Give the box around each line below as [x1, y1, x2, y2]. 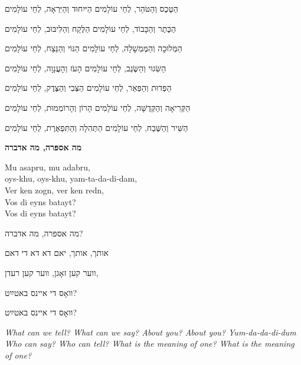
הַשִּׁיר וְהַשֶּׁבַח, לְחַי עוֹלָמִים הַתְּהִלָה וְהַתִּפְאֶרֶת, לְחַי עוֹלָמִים [5, 121, 188, 133]
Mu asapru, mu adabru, [5, 160, 90, 173]
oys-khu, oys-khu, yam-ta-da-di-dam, [5, 172, 138, 185]
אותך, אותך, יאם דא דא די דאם [5, 246, 109, 259]
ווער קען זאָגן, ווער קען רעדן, [5, 266, 99, 278]
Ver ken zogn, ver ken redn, [5, 183, 104, 196]
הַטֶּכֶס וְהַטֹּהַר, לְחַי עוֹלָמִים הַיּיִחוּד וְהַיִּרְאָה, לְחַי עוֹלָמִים [5, 2, 178, 14]
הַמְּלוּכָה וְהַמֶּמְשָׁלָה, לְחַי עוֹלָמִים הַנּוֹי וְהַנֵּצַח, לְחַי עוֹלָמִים [5, 42, 182, 54]
